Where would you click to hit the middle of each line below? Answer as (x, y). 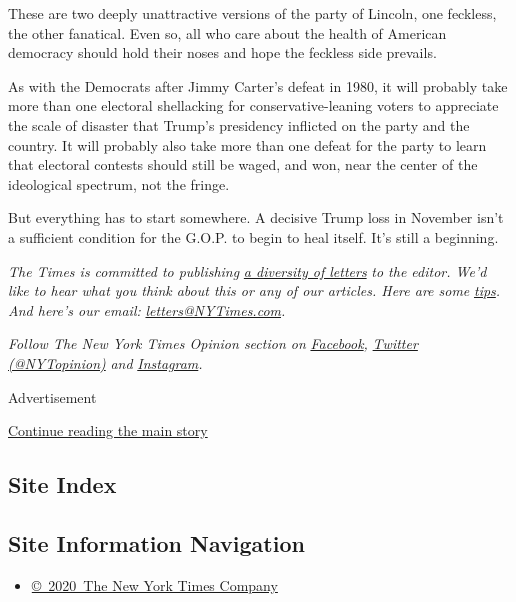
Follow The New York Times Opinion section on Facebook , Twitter (213, 343)
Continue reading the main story (108, 430)
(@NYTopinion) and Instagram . (105, 362)
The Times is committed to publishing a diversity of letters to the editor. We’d (247, 270)
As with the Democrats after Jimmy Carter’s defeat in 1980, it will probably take (258, 85)
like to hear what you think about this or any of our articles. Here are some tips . (254, 290)
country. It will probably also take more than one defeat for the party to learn (247, 144)
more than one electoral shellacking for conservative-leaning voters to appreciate (253, 105)
